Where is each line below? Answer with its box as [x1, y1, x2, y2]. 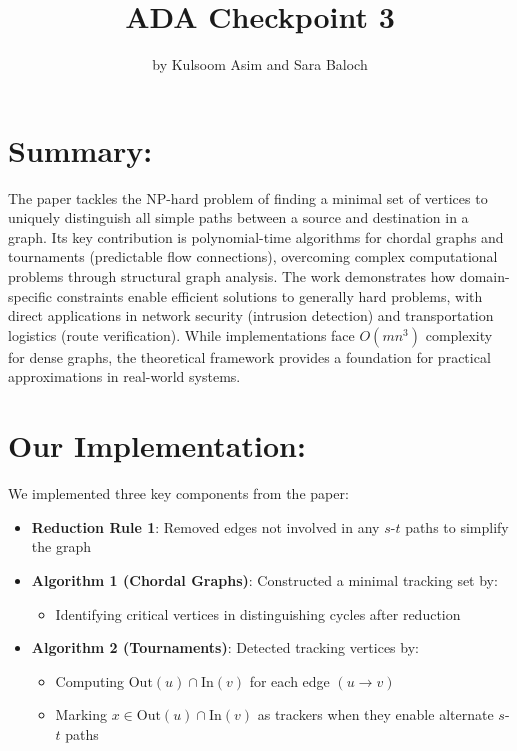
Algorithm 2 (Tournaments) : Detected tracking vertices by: [31, 637, 419, 658]
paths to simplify [405, 516, 509, 537]
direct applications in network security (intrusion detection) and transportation [8, 305, 494, 326]
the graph [31, 536, 91, 557]
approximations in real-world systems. [8, 366, 241, 387]
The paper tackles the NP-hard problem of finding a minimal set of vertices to [8, 187, 488, 208]
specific [8, 285, 53, 306]
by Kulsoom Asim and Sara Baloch [152, 54, 368, 75]
